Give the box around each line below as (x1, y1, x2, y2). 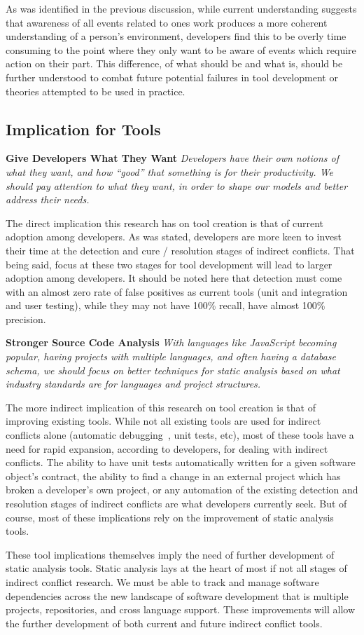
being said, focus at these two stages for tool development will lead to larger (6, 257, 332, 271)
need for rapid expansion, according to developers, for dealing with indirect (6, 441, 328, 456)
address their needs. (6, 192, 90, 207)
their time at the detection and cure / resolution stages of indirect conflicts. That (6, 243, 355, 257)
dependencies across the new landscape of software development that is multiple (6, 588, 349, 603)
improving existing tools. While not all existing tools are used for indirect (6, 414, 321, 428)
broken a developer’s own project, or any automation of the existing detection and (6, 482, 358, 497)
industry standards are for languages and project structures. (6, 376, 261, 391)
